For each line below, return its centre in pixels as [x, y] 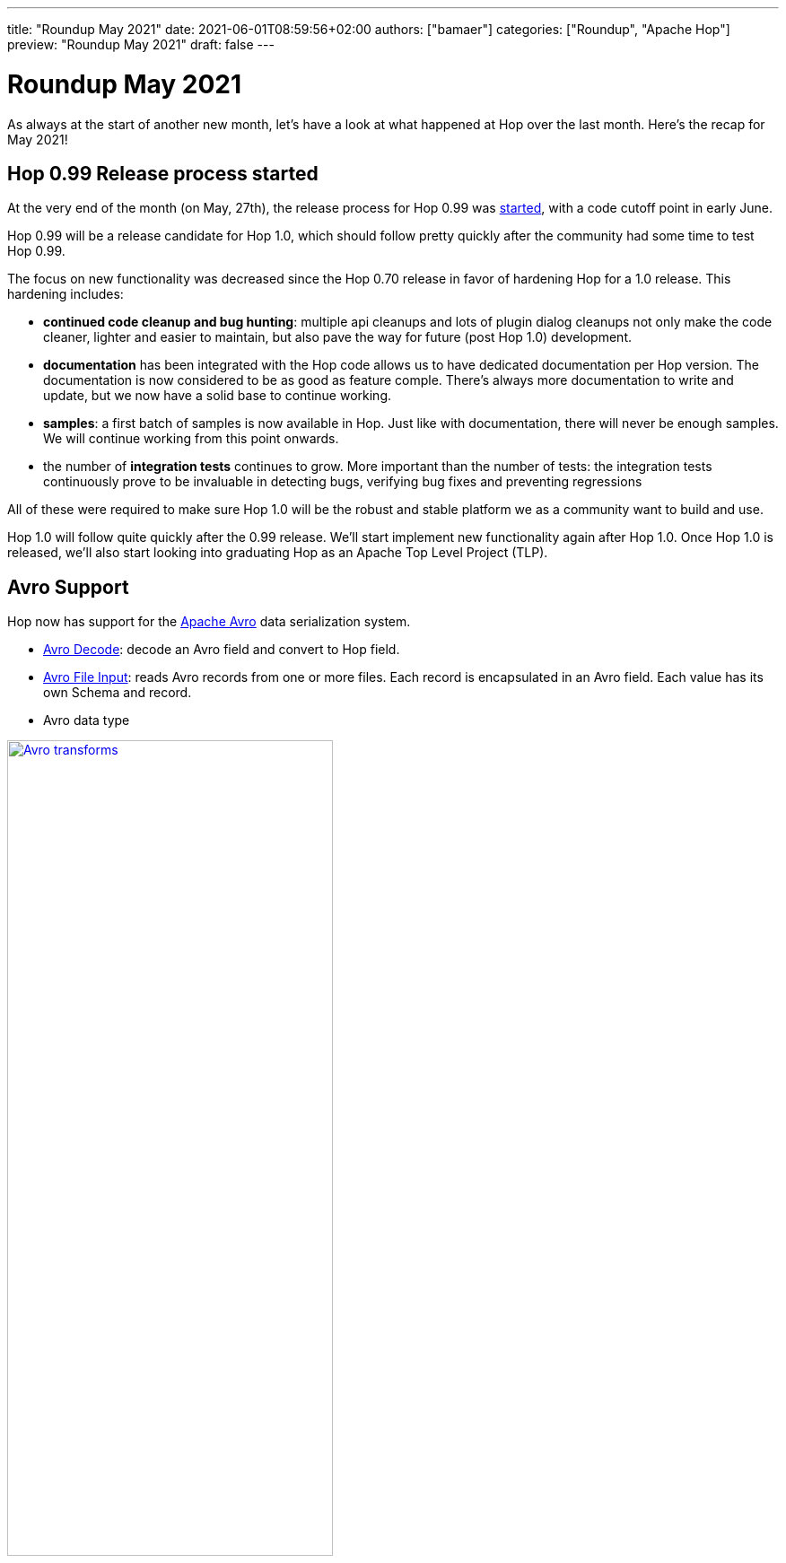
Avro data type [87, 720]
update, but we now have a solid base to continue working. [218, 396]
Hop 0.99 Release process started [163, 173]
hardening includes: [65, 294]
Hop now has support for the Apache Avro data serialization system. [209, 622]
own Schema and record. [118, 693]
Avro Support [68, 587]
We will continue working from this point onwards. [191, 439]
